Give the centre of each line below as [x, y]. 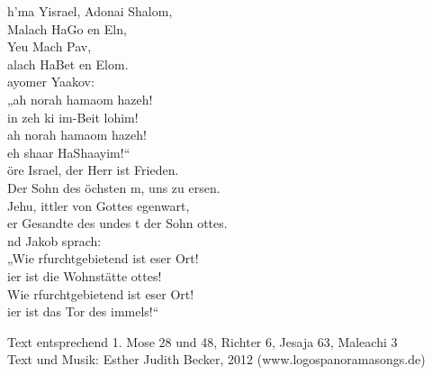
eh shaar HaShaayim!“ [69, 152]
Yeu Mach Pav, [49, 46]
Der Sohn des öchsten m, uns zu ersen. [114, 187]
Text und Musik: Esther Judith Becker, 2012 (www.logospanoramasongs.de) [216, 359]
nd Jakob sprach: [54, 240]
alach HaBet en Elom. [68, 64]
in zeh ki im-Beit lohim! [73, 117]
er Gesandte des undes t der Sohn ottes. [117, 223]
